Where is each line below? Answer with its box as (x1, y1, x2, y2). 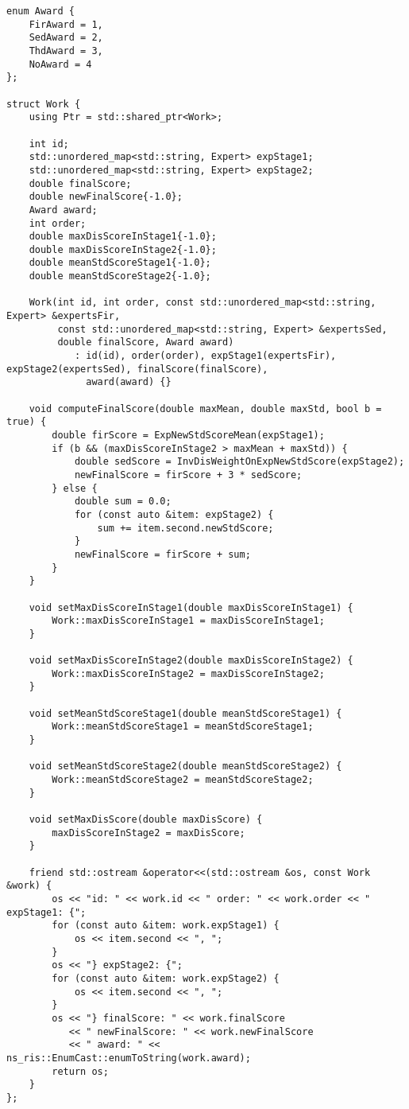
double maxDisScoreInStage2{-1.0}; (29, 243, 217, 255)
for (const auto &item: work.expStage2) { (52, 972, 280, 984)
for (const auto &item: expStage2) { (74, 508, 274, 520)
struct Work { (6, 98, 81, 110)
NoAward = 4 (29, 58, 92, 70)
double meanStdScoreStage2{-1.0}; (29, 270, 211, 282)
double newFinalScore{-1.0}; (29, 191, 183, 203)
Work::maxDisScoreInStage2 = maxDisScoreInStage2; (52, 667, 325, 679)
